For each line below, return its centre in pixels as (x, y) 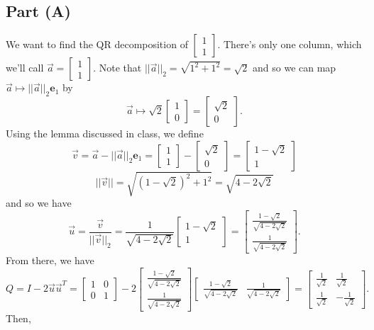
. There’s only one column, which (290, 44)
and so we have (39, 203)
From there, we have (50, 260)
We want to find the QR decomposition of (97, 44)
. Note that (117, 68)
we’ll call (25, 68)
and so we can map (295, 68)
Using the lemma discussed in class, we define (105, 133)
